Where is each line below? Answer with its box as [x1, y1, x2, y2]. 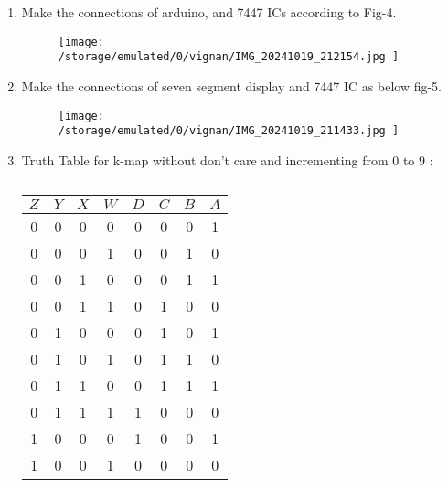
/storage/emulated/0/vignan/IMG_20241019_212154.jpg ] [58, 50, 400, 64]
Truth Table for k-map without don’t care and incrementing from [21, 150, 389, 169]
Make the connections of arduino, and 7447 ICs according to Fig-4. [21, 3, 397, 21]
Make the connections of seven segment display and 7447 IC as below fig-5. [21, 76, 443, 95]
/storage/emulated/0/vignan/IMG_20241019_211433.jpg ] [58, 124, 400, 138]
